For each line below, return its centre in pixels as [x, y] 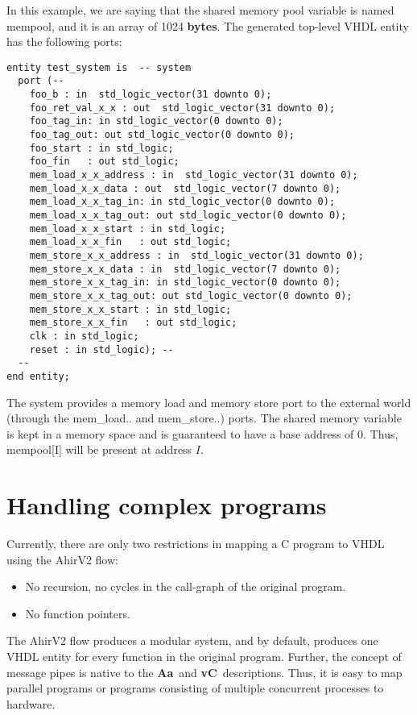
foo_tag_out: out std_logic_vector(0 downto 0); [162, 135]
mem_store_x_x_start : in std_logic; [130, 309]
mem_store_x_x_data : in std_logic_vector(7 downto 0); [185, 269]
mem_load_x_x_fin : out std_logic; [130, 242]
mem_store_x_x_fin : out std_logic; [133, 323]
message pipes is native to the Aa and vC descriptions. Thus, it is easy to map [204, 672]
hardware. [31, 703]
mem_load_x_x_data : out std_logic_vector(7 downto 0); [185, 188]
